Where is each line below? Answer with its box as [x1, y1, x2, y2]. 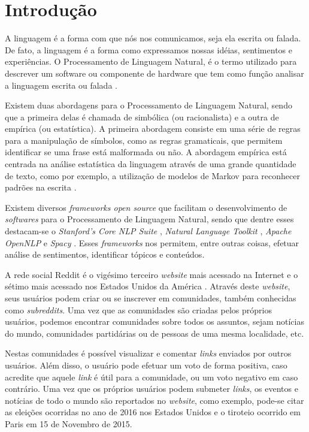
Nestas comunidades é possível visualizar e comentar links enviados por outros [5, 347, 292, 360]
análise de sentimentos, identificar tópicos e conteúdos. [5, 248, 205, 261]
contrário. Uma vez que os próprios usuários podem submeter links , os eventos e [5, 382, 298, 395]
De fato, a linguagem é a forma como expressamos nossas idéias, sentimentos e [5, 43, 292, 56]
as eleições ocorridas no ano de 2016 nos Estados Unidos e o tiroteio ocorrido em [5, 406, 301, 418]
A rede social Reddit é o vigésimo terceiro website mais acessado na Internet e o [5, 268, 298, 280]
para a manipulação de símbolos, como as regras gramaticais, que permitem [5, 134, 283, 146]
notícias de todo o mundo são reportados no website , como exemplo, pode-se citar [5, 394, 304, 406]
